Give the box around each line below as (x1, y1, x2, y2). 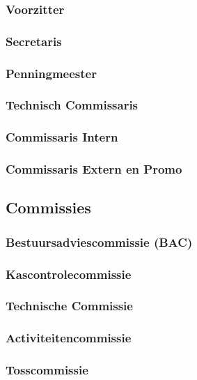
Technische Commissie (6, 297, 133, 314)
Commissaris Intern (6, 128, 118, 146)
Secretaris (6, 32, 62, 50)
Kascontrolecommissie (6, 265, 132, 282)
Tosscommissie (6, 361, 88, 379)
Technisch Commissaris (6, 96, 139, 114)
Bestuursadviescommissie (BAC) (6, 233, 193, 250)
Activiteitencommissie (6, 329, 132, 347)
